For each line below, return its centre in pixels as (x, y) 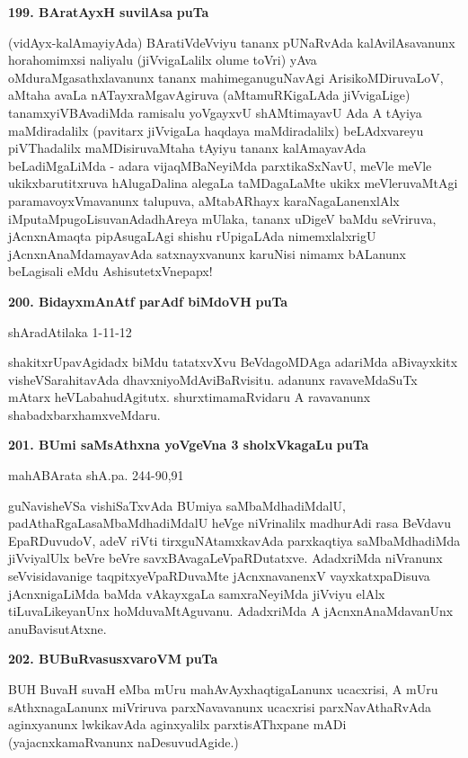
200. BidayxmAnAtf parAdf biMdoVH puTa (148, 301)
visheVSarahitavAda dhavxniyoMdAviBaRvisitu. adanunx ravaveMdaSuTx (213, 379)
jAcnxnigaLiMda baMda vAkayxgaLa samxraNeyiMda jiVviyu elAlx (197, 593)
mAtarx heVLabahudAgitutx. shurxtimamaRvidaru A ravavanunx (190, 397)
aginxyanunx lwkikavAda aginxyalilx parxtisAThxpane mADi (177, 724)
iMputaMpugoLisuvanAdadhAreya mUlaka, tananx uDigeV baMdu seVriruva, (222, 218)
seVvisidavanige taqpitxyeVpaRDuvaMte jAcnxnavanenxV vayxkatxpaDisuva (219, 576)
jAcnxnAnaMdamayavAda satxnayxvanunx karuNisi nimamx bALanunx (208, 253)
